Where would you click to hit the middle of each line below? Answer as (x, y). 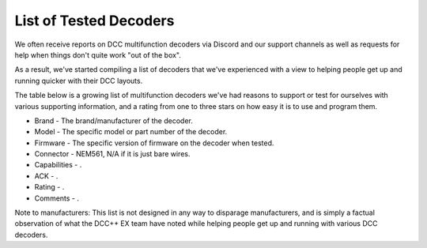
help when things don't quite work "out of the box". (98, 54)
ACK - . (46, 176)
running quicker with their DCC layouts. (79, 81)
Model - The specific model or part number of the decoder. (131, 132)
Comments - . (57, 198)
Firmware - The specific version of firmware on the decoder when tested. (154, 143)
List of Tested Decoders (94, 21)
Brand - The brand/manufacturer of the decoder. (113, 120)
